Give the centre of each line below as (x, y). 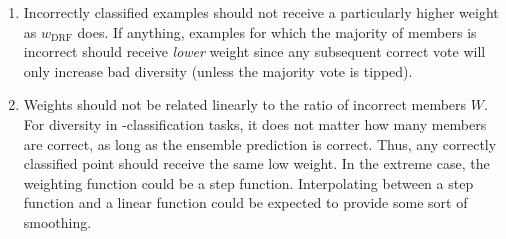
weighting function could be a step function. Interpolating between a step (248, 182)
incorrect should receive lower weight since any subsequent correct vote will (254, 51)
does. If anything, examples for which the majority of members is (277, 31)
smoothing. (57, 221)
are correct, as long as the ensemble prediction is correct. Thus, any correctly (260, 143)
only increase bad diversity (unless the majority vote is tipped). (218, 70)
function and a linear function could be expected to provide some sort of (245, 202)
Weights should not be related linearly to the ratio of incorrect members (245, 104)
